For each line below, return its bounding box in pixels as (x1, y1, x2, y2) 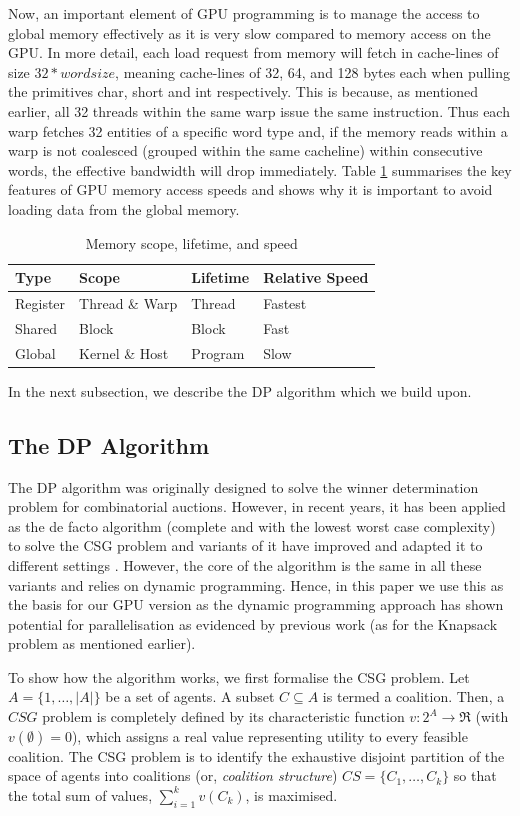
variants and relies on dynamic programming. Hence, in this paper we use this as (8, 574, 504, 595)
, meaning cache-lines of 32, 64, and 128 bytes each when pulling (115, 61, 510, 82)
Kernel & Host (79, 342, 169, 363)
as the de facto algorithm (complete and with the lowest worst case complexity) (8, 515, 496, 536)
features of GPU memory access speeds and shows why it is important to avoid (8, 179, 493, 200)
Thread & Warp (79, 292, 178, 313)
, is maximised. (245, 784, 338, 805)
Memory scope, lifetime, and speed (85, 232, 298, 253)
